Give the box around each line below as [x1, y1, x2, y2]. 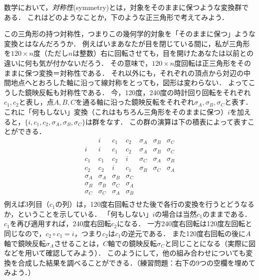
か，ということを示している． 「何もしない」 [4, 208, 153, 219]
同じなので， [4, 228, 46, 238]
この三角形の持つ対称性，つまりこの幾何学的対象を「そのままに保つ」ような [4, 28, 256, 39]
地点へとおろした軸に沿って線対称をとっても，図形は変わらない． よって [10, 77, 249, 88]
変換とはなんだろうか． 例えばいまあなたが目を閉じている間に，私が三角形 [4, 38, 250, 48]
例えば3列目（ [4, 199, 49, 209]
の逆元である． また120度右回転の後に [121, 228, 246, 238]
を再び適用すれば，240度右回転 [9, 218, 111, 229]
